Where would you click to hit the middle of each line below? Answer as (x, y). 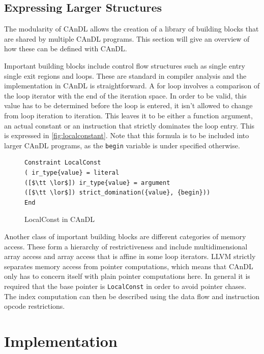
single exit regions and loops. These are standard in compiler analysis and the (125, 75)
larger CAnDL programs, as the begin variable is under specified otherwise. (122, 145)
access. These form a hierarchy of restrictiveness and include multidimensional (126, 246)
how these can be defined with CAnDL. (66, 49)
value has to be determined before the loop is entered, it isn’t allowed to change (128, 105)
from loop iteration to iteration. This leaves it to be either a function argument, (128, 115)
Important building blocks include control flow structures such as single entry (125, 65)
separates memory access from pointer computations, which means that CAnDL (129, 266)
